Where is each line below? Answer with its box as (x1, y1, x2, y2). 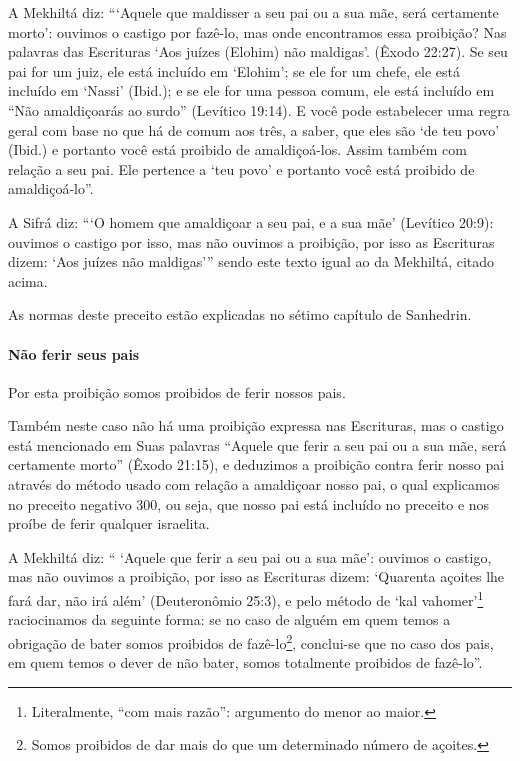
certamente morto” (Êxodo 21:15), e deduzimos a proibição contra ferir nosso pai (8, 454, 505, 475)
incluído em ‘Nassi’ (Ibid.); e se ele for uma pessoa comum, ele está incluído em (8, 80, 495, 101)
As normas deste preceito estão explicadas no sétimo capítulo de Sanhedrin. (8, 304, 472, 325)
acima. (8, 270, 48, 291)
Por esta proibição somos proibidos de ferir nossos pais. (8, 381, 346, 402)
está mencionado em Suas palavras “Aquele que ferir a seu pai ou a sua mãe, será (8, 434, 507, 455)
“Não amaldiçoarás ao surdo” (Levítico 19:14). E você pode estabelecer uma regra (8, 99, 510, 120)
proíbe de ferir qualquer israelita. (8, 513, 210, 534)
